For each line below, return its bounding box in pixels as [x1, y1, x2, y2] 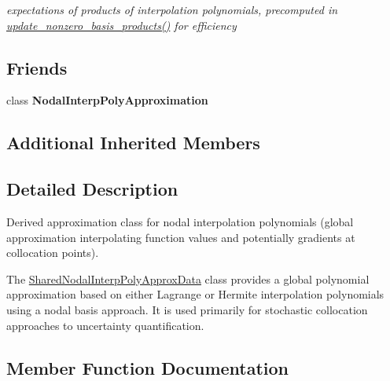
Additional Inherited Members [6, 130, 260, 155]
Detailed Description [6, 177, 178, 201]
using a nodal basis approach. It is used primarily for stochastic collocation [6, 301, 368, 317]
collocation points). [6, 244, 99, 261]
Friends [6, 55, 68, 79]
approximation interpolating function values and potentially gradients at [6, 229, 355, 245]
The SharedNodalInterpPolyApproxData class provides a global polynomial [6, 270, 370, 287]
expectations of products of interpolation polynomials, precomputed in [6, 2, 338, 17]
